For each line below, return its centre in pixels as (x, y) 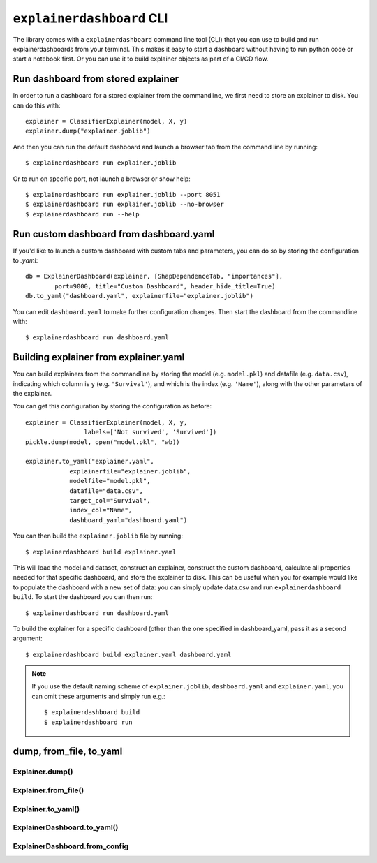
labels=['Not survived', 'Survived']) (150, 432)
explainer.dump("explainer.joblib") (88, 131)
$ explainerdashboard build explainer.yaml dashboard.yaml (128, 654)
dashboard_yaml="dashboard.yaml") (128, 520)
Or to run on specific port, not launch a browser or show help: (102, 179)
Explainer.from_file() (49, 790)
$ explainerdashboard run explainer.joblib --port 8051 (123, 194)
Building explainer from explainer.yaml (99, 357)
